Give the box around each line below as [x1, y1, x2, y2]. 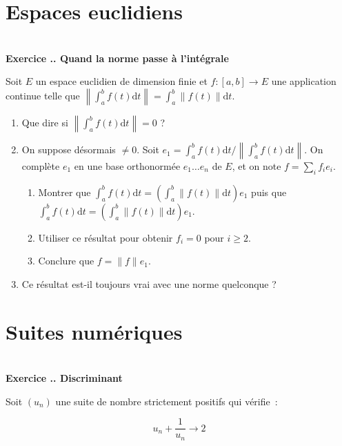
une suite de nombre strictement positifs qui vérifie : [55, 394, 278, 408]
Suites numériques [6, 317, 183, 345]
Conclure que [38, 253, 94, 268]
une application [271, 74, 336, 88]
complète [21, 158, 60, 173]
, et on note [232, 158, 281, 173]
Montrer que [38, 184, 91, 199]
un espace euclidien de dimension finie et [35, 74, 208, 88]
